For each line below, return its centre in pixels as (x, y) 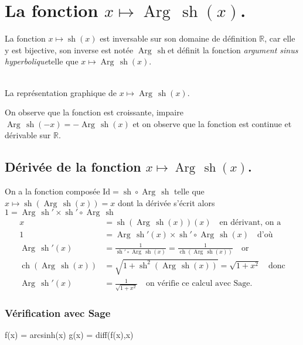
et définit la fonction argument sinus (233, 49)
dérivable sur (28, 135)
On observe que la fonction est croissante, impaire (94, 112)
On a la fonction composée (52, 191)
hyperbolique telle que (42, 61)
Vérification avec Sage (58, 313)
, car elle (280, 38)
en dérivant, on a (250, 223)
